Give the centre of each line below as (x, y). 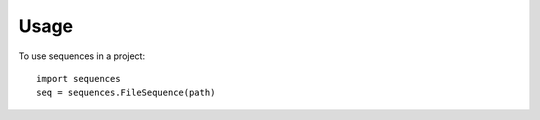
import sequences (78, 78)
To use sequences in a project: (81, 56)
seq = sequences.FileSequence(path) (126, 93)
